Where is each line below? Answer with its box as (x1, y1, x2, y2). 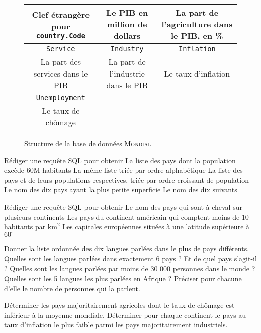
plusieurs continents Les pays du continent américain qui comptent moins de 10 (4, 211, 249, 222)
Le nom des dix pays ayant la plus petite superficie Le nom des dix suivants (4, 184, 237, 195)
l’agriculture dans (161, 18, 233, 30)
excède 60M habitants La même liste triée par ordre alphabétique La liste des (4, 165, 243, 175)
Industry (110, 45, 144, 53)
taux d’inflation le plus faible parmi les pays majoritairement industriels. (4, 319, 228, 330)
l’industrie (109, 68, 145, 79)
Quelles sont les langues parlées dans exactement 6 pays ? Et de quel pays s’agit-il (4, 253, 257, 263)
